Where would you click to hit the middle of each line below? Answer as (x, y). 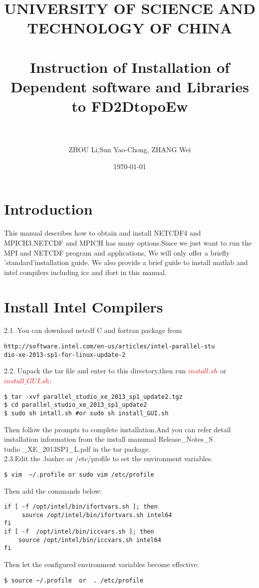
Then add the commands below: (53, 490)
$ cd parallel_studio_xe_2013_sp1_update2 (76, 405)
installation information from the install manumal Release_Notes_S (109, 439)
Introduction (48, 209)
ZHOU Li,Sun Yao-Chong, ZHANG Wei (130, 149)
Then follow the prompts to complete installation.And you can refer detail (118, 429)
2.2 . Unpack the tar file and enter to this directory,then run (95, 371)
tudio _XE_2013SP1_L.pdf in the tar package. (77, 448)
